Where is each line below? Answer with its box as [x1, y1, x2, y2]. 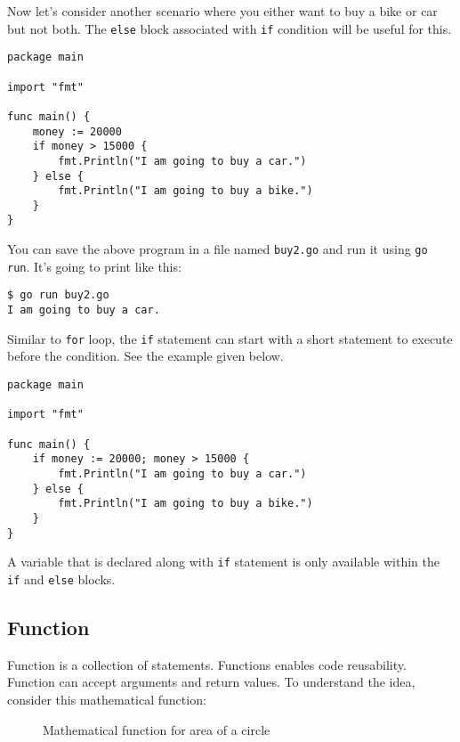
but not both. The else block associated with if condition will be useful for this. [7, 19, 452, 37]
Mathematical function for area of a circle [43, 720, 270, 738]
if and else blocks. [7, 569, 116, 588]
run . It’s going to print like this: [7, 257, 182, 275]
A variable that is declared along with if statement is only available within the [7, 552, 440, 571]
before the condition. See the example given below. [7, 347, 284, 365]
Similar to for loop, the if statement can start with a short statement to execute [7, 329, 453, 347]
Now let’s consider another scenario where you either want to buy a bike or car [7, 2, 438, 20]
